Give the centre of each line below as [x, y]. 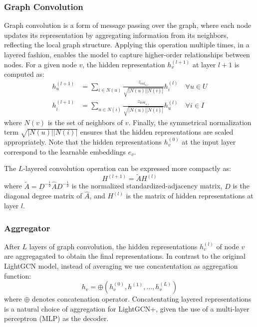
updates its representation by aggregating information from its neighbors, [116, 35]
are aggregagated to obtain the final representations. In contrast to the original [125, 256]
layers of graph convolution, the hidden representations [113, 246]
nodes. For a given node [40, 64]
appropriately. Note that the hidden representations [83, 142]
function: [18, 275]
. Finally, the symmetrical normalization [190, 122]
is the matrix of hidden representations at [190, 196]
